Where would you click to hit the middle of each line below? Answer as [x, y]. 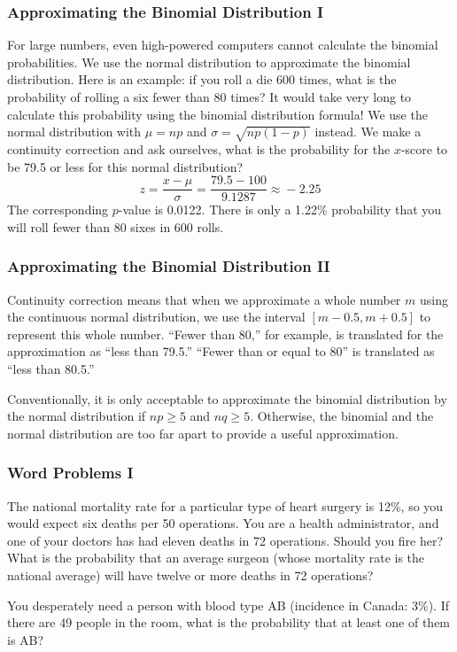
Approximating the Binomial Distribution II [169, 266]
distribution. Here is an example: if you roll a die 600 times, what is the [202, 79]
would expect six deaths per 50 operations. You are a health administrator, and [223, 523]
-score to [424, 148]
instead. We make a [368, 132]
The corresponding [58, 210]
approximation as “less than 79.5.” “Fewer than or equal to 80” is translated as [221, 351]
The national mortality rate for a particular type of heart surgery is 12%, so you [225, 505]
